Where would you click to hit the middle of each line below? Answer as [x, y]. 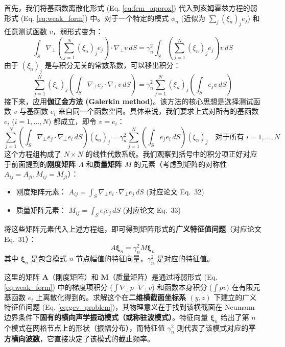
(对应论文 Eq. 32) [175, 191]
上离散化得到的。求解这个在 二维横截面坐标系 [111, 297]
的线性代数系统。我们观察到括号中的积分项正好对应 [171, 153]
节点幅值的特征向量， [112, 258]
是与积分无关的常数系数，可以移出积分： [113, 65]
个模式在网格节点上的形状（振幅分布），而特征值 [85, 327]
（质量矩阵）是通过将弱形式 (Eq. [163, 277]
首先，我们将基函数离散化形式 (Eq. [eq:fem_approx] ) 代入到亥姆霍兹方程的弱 [131, 8]
